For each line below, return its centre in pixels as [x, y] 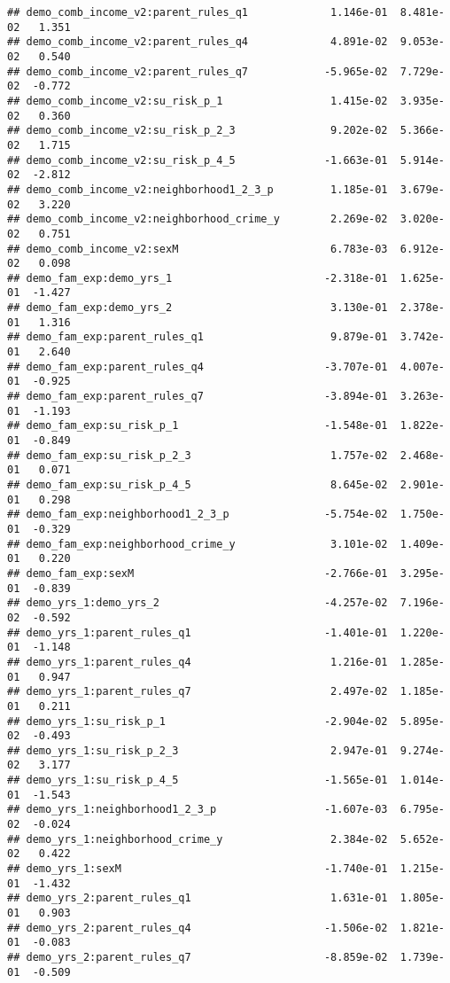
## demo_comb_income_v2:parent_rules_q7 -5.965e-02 [198, 71]
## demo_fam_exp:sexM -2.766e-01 [198, 573]
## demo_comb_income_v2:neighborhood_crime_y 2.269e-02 [198, 219]
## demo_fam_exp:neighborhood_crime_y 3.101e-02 [198, 544]
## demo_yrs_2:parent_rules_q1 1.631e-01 [198, 898]
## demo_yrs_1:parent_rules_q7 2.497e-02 [198, 692]
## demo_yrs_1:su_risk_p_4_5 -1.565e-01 [198, 780]
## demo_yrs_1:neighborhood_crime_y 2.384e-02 [198, 839]
